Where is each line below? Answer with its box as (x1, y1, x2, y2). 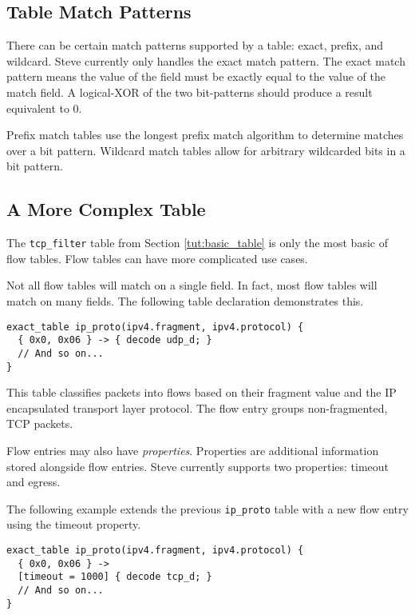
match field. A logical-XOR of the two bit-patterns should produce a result (6, 83, 373, 100)
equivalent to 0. (6, 99, 82, 116)
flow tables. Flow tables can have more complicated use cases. (6, 250, 308, 266)
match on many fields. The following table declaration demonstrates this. (6, 293, 364, 309)
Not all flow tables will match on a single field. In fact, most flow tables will (6, 277, 377, 294)
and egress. (6, 473, 61, 490)
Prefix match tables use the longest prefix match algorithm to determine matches (6, 126, 404, 143)
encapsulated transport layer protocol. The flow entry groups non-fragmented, (6, 399, 388, 416)
